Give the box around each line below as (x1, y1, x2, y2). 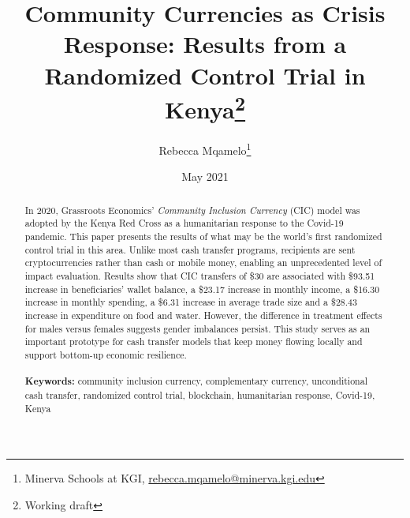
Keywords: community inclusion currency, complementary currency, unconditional (24, 374, 367, 388)
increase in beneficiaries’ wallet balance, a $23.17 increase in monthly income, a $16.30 (24, 282, 380, 295)
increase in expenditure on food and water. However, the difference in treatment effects (24, 308, 382, 321)
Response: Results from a (63, 28, 347, 60)
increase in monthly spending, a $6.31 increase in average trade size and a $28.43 (24, 295, 357, 309)
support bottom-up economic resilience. (24, 347, 187, 361)
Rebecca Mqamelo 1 (158, 140, 252, 158)
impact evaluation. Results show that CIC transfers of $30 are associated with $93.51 (24, 268, 375, 282)
